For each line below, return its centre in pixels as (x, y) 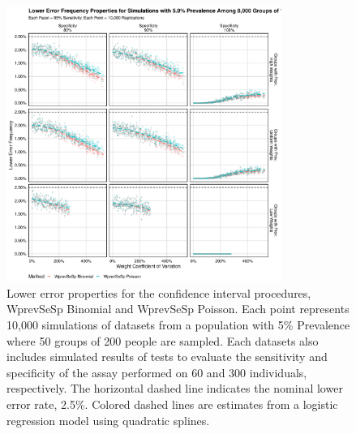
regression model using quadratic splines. (108, 420)
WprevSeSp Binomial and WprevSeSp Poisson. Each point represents (178, 309)
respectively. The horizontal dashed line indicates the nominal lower (175, 388)
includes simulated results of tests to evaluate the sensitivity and (167, 357)
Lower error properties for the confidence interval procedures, (159, 292)
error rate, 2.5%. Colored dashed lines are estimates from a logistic (172, 404)
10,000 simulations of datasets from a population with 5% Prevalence (178, 324)
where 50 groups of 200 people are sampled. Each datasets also (163, 340)
